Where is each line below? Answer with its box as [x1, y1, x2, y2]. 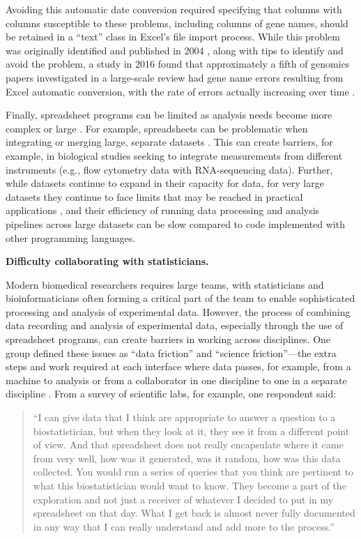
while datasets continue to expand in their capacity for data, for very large [6, 176, 324, 190]
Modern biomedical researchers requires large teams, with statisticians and [6, 277, 324, 291]
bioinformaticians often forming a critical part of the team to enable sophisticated [6, 291, 355, 305]
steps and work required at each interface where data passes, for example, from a [6, 359, 351, 374]
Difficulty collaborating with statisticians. [6, 254, 209, 268]
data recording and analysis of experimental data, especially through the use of [6, 318, 344, 333]
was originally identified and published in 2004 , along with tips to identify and [6, 43, 344, 57]
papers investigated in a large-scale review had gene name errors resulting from [6, 70, 344, 84]
